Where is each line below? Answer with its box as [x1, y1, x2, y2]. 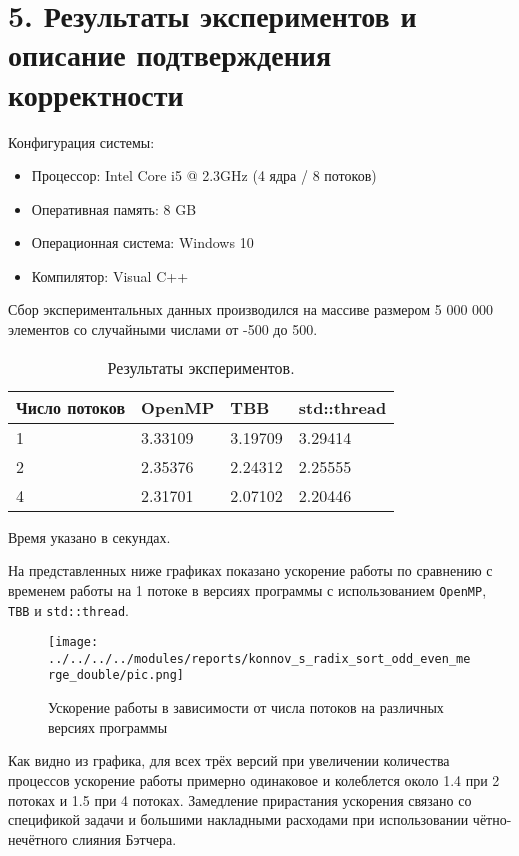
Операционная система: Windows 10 [31, 232, 254, 253]
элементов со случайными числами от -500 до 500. [8, 319, 318, 340]
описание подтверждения [8, 34, 332, 75]
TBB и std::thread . [8, 599, 129, 620]
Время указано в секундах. [8, 526, 171, 547]
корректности [8, 73, 184, 114]
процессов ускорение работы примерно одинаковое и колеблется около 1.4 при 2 [8, 769, 500, 790]
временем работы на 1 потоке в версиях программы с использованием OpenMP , [8, 579, 487, 600]
